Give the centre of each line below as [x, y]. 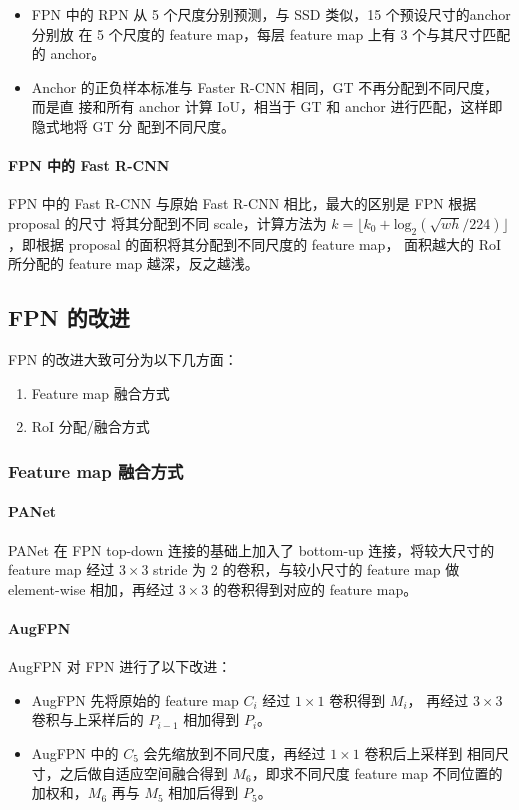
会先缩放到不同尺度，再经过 [234, 752]
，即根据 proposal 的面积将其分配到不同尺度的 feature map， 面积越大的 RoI [255, 243]
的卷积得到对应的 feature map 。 [315, 588]
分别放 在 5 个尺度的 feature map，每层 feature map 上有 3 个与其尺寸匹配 [271, 33]
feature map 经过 [61, 569]
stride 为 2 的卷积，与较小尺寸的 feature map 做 [306, 569]
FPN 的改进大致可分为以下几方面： [123, 359]
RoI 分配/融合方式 [90, 426]
